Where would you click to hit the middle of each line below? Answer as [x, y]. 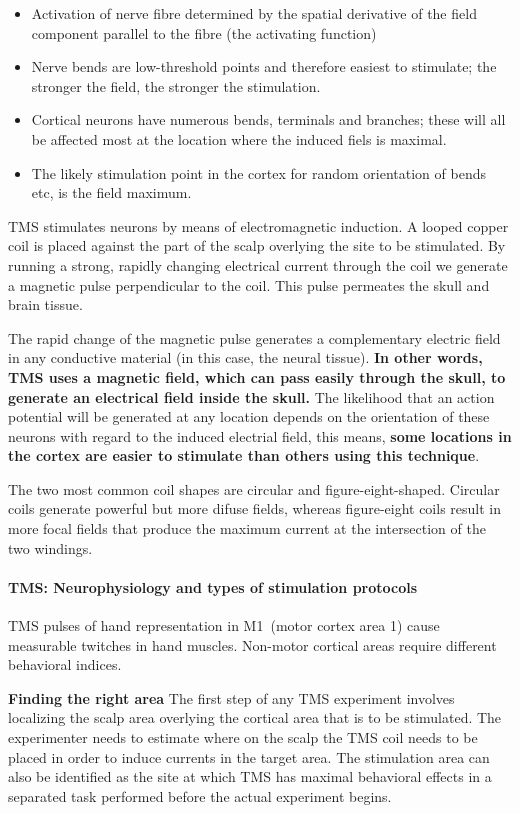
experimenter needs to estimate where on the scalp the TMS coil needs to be [243, 737]
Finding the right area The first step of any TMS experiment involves [231, 697]
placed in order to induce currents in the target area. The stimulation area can [249, 756]
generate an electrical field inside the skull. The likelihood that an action [251, 396]
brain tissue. [45, 304]
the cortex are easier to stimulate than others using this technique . [244, 455]
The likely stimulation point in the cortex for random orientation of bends [258, 172]
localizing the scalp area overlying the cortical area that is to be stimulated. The [255, 717]
